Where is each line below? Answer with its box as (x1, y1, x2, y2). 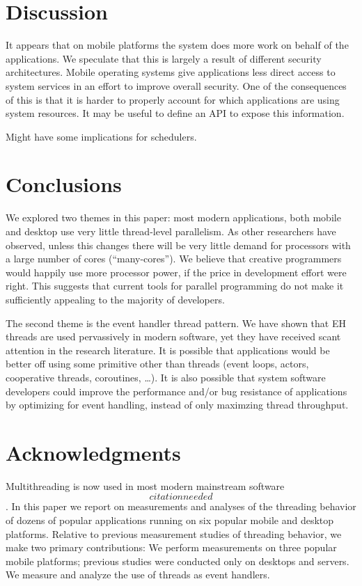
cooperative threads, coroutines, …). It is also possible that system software (6, 370, 326, 384)
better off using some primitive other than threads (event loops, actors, (6, 356, 309, 371)
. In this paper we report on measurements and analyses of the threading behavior (6, 499, 356, 514)
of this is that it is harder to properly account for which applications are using (6, 92, 340, 106)
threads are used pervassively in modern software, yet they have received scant (6, 329, 341, 344)
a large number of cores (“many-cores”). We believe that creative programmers (6, 251, 342, 266)
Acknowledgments (6, 438, 181, 466)
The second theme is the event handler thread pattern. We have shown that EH (6, 315, 346, 330)
